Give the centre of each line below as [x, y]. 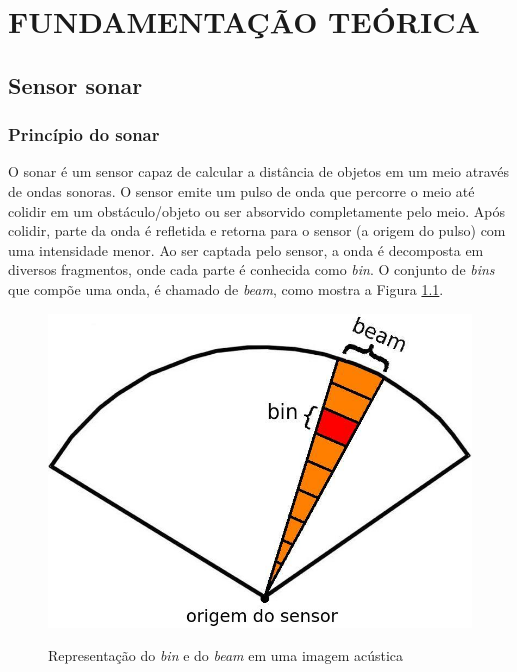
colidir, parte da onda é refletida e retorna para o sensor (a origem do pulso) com [257, 230]
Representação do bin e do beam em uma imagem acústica [226, 655]
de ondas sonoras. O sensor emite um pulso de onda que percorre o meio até [241, 190]
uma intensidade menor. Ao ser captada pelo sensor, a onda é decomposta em [246, 249]
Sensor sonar [75, 84]
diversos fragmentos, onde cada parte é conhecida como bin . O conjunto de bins [251, 269]
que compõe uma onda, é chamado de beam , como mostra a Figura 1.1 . [226, 288]
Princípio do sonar [84, 134]
